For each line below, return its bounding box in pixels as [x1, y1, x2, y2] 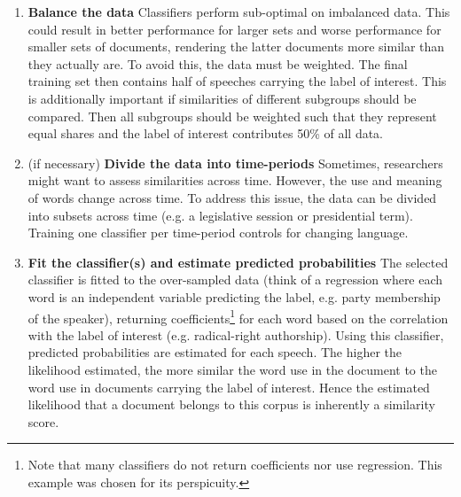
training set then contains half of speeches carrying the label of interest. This [27, 72, 447, 90]
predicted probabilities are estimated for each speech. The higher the [27, 343, 402, 361]
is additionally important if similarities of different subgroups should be [27, 89, 417, 107]
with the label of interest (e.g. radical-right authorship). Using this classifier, [27, 325, 444, 344]
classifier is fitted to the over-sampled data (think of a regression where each [27, 270, 443, 289]
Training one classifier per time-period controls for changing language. [27, 223, 409, 242]
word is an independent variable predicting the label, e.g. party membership [27, 287, 441, 306]
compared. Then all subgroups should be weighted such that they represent [27, 106, 437, 125]
